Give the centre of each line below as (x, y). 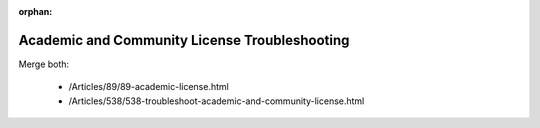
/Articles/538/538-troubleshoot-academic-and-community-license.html (216, 101)
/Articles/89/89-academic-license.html (148, 87)
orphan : (35, 11)
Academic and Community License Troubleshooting (184, 40)
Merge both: (44, 64)
